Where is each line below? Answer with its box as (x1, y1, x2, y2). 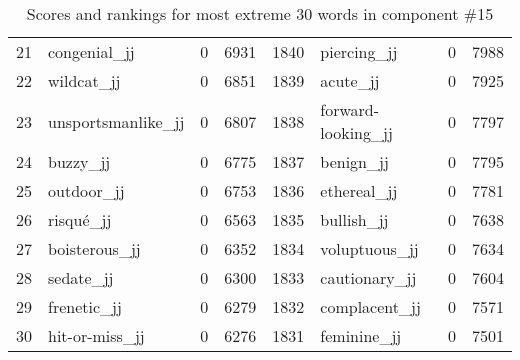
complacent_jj (320, 295, 421, 318)
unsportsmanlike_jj (48, 109, 185, 133)
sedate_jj (48, 266, 114, 289)
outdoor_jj (48, 179, 125, 202)
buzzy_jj (48, 150, 111, 173)
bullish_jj (320, 208, 389, 231)
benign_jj (320, 150, 389, 173)
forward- (320, 98, 380, 121)
